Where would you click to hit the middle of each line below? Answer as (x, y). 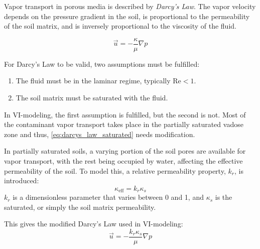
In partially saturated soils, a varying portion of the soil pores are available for (125, 151)
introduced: (22, 180)
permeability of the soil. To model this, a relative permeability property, (115, 170)
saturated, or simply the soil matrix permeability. (80, 207)
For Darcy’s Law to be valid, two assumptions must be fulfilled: (102, 64)
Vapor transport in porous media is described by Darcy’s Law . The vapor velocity (130, 6)
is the (224, 197)
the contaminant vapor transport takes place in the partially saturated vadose (124, 124)
